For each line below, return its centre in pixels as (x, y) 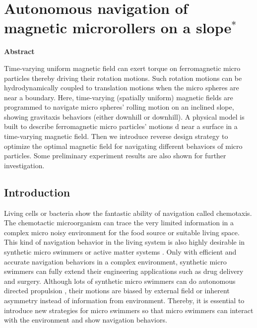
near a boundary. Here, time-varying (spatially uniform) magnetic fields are (119, 97)
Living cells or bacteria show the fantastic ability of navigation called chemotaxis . (128, 213)
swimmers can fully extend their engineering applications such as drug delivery (124, 271)
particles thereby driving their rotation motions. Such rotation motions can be (123, 78)
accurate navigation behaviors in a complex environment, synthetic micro (115, 261)
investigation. (24, 165)
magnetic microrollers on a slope (118, 28)
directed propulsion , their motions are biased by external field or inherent (117, 291)
